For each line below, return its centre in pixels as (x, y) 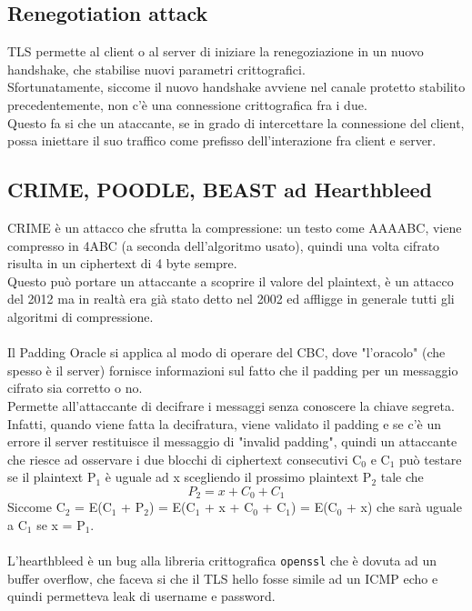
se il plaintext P (52, 477)
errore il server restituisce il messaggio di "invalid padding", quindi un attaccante (232, 441)
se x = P (61, 524)
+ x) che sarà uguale (404, 507)
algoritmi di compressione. (80, 316)
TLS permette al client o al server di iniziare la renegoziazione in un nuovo (216, 51)
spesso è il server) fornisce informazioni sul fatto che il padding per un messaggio (233, 370)
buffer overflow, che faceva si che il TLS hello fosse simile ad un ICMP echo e (223, 578)
